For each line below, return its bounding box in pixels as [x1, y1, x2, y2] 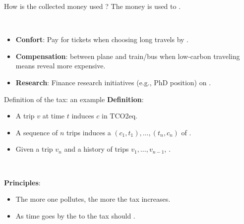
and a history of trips [64, 144, 129, 154]
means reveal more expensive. [15, 60, 106, 71]
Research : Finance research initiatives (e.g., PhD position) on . [15, 77, 211, 87]
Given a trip [15, 144, 53, 154]
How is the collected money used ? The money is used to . [4, 1, 181, 11]
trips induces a [66, 127, 111, 137]
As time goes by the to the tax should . [15, 210, 135, 221]
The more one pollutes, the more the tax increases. [15, 194, 171, 204]
